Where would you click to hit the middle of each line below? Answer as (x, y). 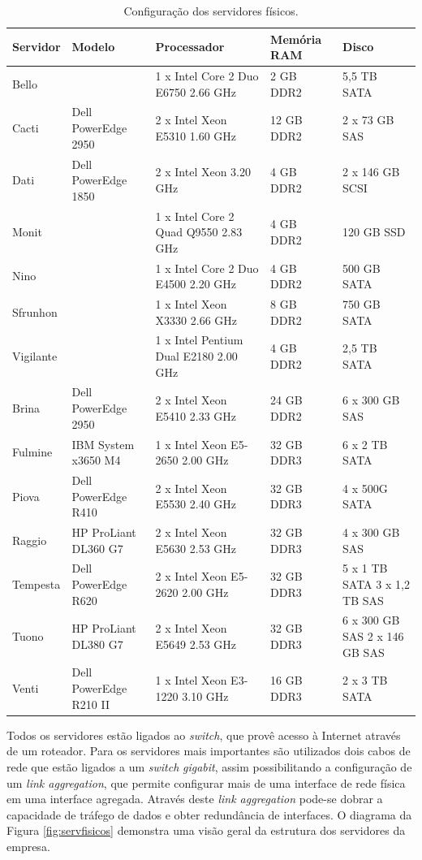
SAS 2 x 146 (373, 636)
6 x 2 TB (365, 444)
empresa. (28, 846)
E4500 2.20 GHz (196, 284)
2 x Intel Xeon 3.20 (203, 172)
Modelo (93, 47)
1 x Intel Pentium (199, 340)
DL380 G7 (97, 644)
